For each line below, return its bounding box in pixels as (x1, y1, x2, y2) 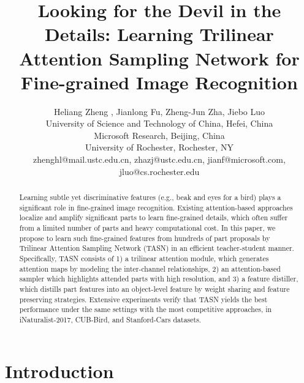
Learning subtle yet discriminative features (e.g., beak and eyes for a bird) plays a (19, 192, 281, 203)
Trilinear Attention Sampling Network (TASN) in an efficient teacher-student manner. (19, 243, 294, 253)
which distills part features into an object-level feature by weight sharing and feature (19, 283, 290, 294)
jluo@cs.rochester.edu (119, 165, 200, 177)
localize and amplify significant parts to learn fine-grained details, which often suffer (19, 212, 288, 223)
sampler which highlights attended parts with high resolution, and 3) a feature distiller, (19, 273, 298, 284)
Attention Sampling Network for (19, 45, 300, 70)
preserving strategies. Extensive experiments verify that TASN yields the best (19, 294, 268, 304)
